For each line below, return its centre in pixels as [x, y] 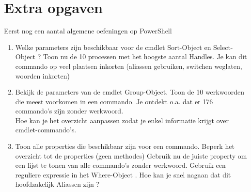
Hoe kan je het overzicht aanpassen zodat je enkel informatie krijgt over [122, 120]
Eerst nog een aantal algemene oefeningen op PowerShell [88, 31]
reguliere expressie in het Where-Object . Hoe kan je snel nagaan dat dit [123, 174]
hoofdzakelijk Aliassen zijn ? [57, 184]
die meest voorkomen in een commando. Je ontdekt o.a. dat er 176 [114, 101]
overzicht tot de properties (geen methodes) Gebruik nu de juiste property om [131, 155]
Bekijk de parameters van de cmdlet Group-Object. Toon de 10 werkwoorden [130, 92]
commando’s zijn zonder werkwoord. [69, 111]
